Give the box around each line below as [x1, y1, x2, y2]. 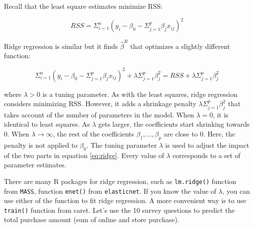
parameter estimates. [4, 160, 66, 170]
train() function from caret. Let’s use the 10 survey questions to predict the [4, 205, 235, 215]
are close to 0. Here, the [164, 129, 235, 139]
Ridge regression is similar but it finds [4, 41, 118, 51]
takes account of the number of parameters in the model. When [4, 109, 194, 119]
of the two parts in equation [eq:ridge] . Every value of [4, 150, 164, 160]
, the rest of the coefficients [53, 129, 134, 139]
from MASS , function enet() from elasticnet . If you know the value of [4, 185, 216, 196]
